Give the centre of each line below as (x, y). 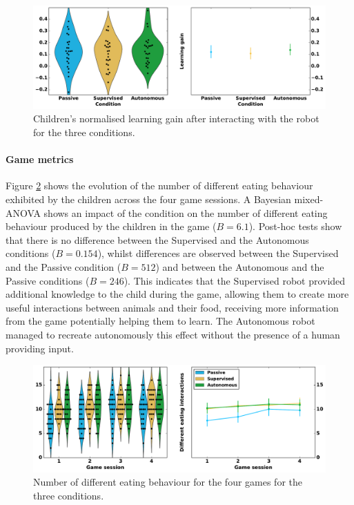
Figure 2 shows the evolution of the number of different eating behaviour (159, 185)
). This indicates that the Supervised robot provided (235, 280)
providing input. (40, 348)
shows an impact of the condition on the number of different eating (186, 212)
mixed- (309, 199)
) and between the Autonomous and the (240, 267)
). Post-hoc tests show (295, 226)
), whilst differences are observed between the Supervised (218, 253)
